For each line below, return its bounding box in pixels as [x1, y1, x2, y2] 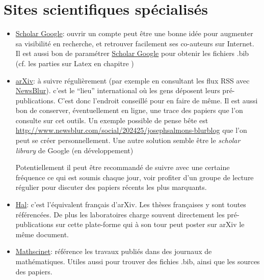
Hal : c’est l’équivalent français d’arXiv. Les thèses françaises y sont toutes [15, 199, 246, 210]
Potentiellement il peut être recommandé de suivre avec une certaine [15, 162, 230, 173]
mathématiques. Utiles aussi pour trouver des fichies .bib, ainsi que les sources [15, 256, 260, 266]
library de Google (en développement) [15, 145, 134, 155]
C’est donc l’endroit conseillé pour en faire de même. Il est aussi [58, 95, 258, 105]
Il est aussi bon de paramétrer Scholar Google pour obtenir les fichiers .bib [15, 48, 249, 59]
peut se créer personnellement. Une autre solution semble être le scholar [15, 135, 241, 146]
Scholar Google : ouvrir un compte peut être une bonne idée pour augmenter [15, 28, 253, 39]
